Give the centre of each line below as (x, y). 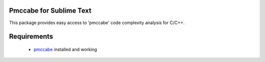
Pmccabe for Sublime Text (50, 11)
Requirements (31, 37)
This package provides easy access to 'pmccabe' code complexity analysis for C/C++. (97, 23)
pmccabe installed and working (66, 49)
